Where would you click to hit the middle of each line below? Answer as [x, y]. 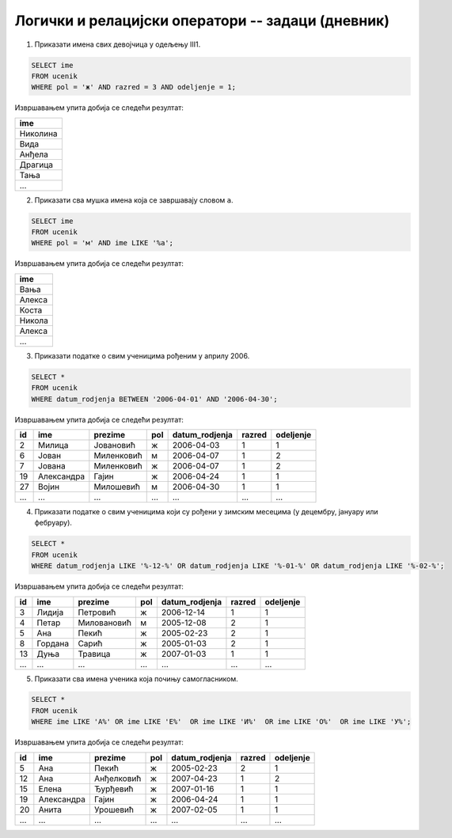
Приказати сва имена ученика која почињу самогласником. [137, 679]
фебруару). [53, 523]
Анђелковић [118, 778]
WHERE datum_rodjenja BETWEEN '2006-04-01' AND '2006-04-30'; [154, 399]
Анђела [34, 154]
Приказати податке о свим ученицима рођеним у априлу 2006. [142, 355]
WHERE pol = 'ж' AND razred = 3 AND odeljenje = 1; [134, 87]
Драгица [36, 165]
